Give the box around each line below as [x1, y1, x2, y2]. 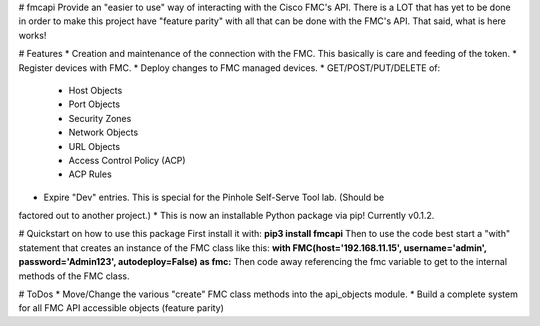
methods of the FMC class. [18, 270, 130, 282]
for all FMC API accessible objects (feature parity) [18, 302, 225, 314]
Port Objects [68, 98, 120, 110]
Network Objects [68, 126, 139, 139]
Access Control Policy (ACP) [68, 154, 186, 166]
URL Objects [68, 140, 120, 152]
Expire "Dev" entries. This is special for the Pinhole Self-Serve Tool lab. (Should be [43, 191, 385, 203]
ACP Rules [68, 168, 112, 180]
